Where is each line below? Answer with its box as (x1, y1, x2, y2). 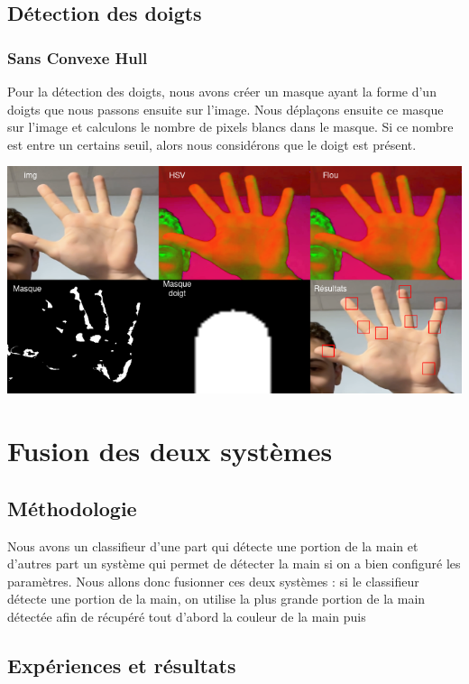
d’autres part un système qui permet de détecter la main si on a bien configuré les (7, 554, 461, 573)
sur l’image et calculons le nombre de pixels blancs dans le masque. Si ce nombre (7, 117, 454, 136)
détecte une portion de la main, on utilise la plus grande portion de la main (7, 589, 426, 608)
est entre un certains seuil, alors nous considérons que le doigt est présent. (7, 134, 417, 153)
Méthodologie (7, 494, 137, 522)
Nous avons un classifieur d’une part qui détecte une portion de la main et (7, 536, 418, 555)
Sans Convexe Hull (7, 46, 148, 69)
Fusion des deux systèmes (7, 432, 333, 469)
